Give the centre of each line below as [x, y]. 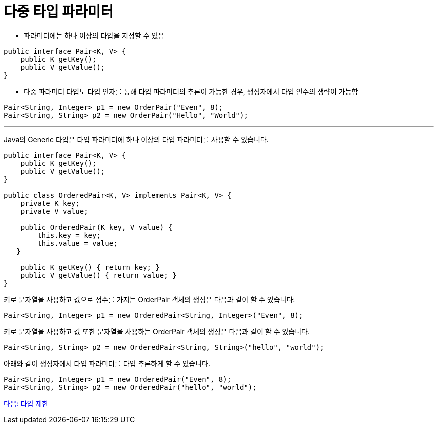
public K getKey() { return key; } [90, 267]
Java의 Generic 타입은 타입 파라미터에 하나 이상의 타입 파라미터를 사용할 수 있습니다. [136, 139]
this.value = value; [78, 243]
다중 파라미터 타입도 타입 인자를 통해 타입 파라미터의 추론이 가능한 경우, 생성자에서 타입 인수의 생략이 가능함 [191, 91]
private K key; [50, 203]
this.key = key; [69, 235]
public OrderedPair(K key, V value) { [97, 227]
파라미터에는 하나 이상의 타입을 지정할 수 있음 [94, 35]
